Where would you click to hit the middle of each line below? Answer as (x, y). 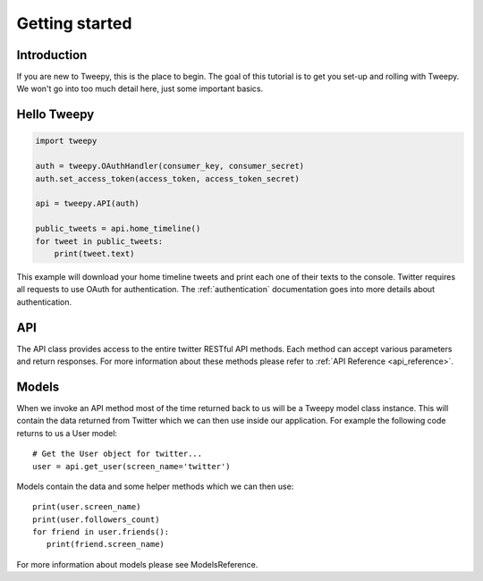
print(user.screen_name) (87, 507)
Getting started (74, 23)
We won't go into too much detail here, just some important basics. (140, 88)
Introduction (52, 55)
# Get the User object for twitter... (118, 454)
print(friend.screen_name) (106, 544)
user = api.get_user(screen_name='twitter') (132, 466)
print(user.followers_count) (96, 519)
